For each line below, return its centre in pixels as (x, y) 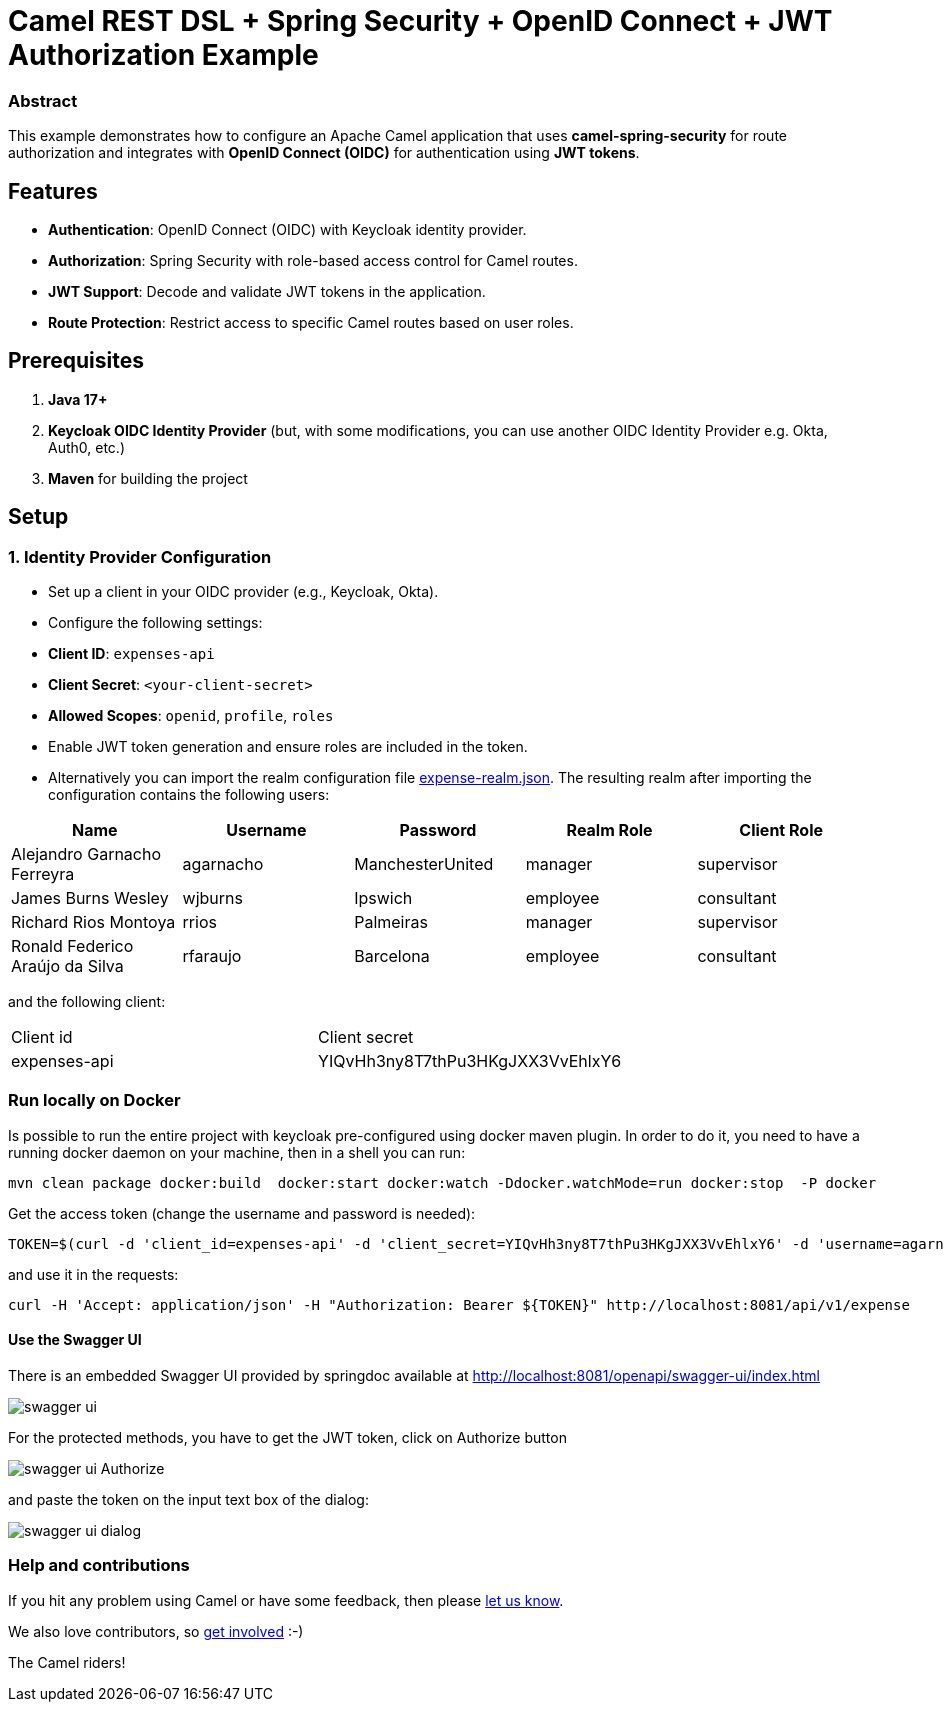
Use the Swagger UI (75, 1340)
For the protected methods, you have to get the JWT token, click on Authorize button (287, 1437)
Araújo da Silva (67, 966)
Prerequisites (76, 361)
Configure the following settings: (155, 623)
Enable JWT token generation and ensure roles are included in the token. (288, 747)
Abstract (43, 100)
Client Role (781, 830)
